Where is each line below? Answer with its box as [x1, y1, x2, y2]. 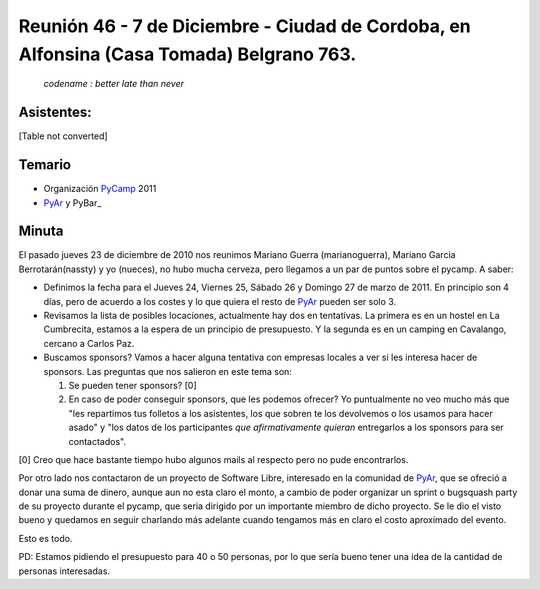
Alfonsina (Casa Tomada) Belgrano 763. [18, 43, 357, 65]
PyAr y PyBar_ [43, 196, 102, 209]
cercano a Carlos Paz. [43, 337, 135, 349]
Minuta [18, 223, 64, 240]
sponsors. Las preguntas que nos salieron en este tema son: [43, 365, 292, 377]
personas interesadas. [18, 565, 110, 577]
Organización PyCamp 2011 [43, 183, 157, 195]
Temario [18, 156, 72, 174]
